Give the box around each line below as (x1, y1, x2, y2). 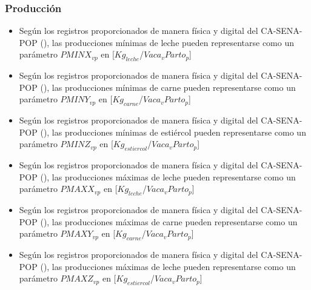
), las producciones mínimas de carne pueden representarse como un (43, 81, 296, 93)
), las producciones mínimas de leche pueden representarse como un (43, 36, 294, 48)
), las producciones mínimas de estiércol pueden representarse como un (43, 125, 306, 138)
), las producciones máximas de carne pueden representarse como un (43, 215, 298, 228)
